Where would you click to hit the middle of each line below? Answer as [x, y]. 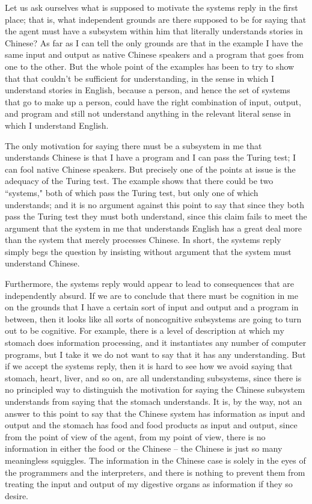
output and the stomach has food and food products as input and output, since [151, 425]
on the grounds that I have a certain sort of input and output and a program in [152, 307]
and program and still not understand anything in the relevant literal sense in [148, 113]
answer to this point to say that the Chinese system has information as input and [155, 413]
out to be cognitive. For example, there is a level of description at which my [145, 330]
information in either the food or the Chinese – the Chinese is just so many [144, 448]
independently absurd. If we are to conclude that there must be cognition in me [151, 295]
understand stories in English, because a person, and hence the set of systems [148, 90]
